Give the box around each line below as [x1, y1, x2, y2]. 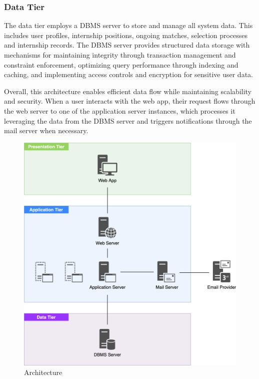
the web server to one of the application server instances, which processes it [4, 105, 235, 116]
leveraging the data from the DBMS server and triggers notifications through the [4, 115, 252, 126]
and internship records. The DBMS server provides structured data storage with [4, 40, 250, 50]
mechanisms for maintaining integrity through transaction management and [4, 50, 236, 60]
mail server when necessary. [4, 125, 88, 136]
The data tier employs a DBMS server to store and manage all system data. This [4, 20, 253, 31]
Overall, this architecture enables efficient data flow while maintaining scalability [4, 86, 252, 96]
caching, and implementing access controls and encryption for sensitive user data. [4, 69, 253, 80]
